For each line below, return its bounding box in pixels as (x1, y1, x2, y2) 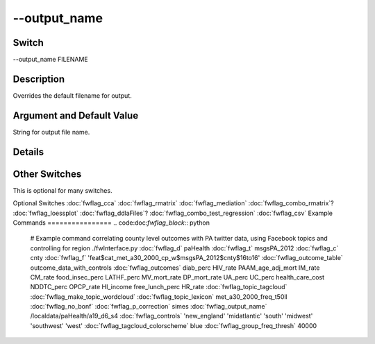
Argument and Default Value (12, 110, 139, 121)
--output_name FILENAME (12, 55, 88, 64)
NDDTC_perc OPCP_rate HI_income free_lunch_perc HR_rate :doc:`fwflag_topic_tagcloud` (30, 283, 287, 291)
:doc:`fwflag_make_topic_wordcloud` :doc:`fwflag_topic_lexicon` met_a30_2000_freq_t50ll (30, 292, 287, 301)
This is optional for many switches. (12, 186, 112, 194)
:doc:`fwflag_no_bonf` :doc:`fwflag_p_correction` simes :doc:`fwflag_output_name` (30, 302, 267, 311)
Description (12, 73, 65, 85)
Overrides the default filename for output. (12, 91, 132, 100)
